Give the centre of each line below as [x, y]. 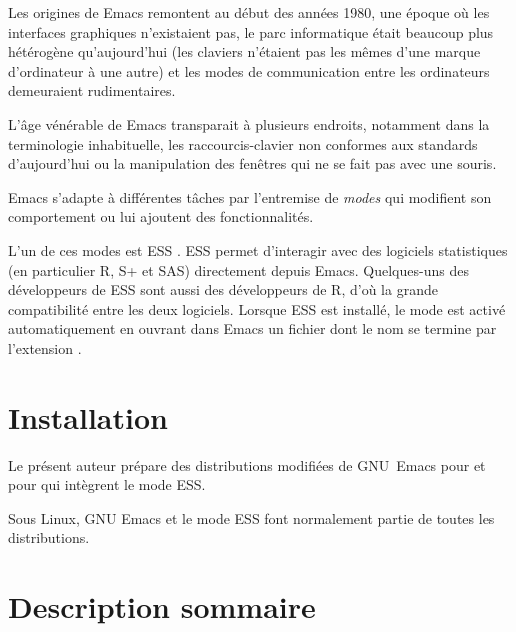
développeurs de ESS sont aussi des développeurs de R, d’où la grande [223, 289]
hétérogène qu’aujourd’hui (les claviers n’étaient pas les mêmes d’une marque [244, 51]
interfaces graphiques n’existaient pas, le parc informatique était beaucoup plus [251, 31]
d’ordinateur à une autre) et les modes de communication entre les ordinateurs [249, 70]
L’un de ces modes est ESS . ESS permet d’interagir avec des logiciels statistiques [258, 249]
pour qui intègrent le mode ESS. [107, 484]
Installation [88, 416]
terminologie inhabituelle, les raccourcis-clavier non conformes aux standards [243, 143]
